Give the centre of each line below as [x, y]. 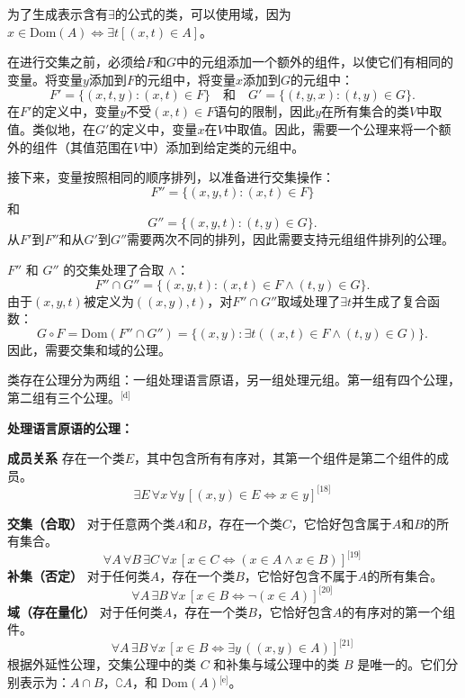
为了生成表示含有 [58, 14]
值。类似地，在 [51, 128]
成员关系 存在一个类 [66, 458]
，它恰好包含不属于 [301, 576]
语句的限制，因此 [265, 111]
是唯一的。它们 [402, 664]
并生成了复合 [390, 300]
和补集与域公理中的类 [277, 664]
